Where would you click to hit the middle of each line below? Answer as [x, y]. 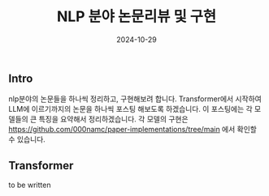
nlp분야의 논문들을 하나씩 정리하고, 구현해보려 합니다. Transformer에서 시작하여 [135, 99]
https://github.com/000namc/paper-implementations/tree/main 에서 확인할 [133, 130]
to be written [30, 185]
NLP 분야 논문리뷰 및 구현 [137, 17]
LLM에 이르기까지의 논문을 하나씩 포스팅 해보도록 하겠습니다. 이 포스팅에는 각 [131, 109]
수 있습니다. [27, 139]
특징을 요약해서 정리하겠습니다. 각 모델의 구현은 [113, 119]
